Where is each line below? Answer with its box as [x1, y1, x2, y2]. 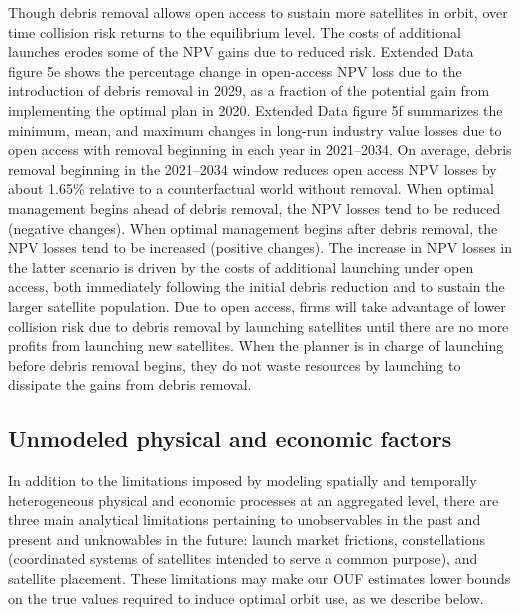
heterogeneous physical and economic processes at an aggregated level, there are [8, 489, 499, 510]
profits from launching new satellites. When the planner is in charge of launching [8, 335, 504, 356]
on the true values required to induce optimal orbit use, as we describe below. [8, 587, 484, 608]
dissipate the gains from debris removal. [8, 374, 252, 395]
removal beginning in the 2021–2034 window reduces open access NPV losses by [8, 158, 497, 179]
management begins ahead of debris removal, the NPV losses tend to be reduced [8, 197, 501, 218]
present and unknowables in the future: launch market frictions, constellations [8, 528, 485, 549]
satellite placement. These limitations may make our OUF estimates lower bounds [8, 568, 511, 589]
